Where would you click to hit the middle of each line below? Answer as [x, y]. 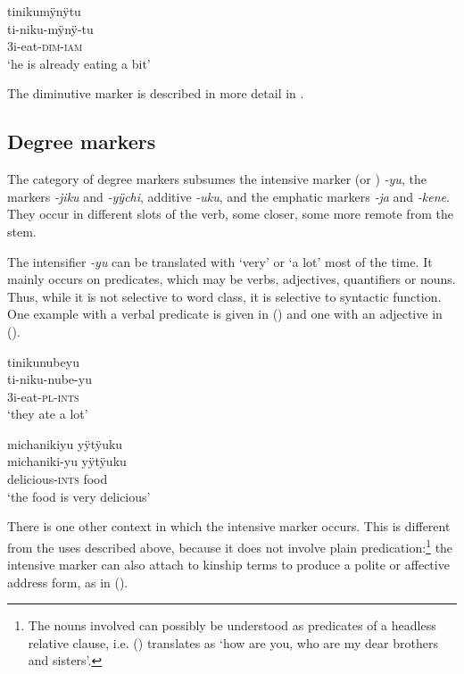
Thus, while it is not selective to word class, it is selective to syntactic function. [224, 296]
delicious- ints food [58, 479]
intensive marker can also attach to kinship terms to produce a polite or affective [228, 565]
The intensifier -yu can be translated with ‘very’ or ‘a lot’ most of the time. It [220, 261]
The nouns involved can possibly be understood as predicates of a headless [232, 625]
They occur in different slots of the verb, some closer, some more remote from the [230, 214]
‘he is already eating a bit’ [79, 63]
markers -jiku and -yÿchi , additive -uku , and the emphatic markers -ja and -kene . [228, 196]
